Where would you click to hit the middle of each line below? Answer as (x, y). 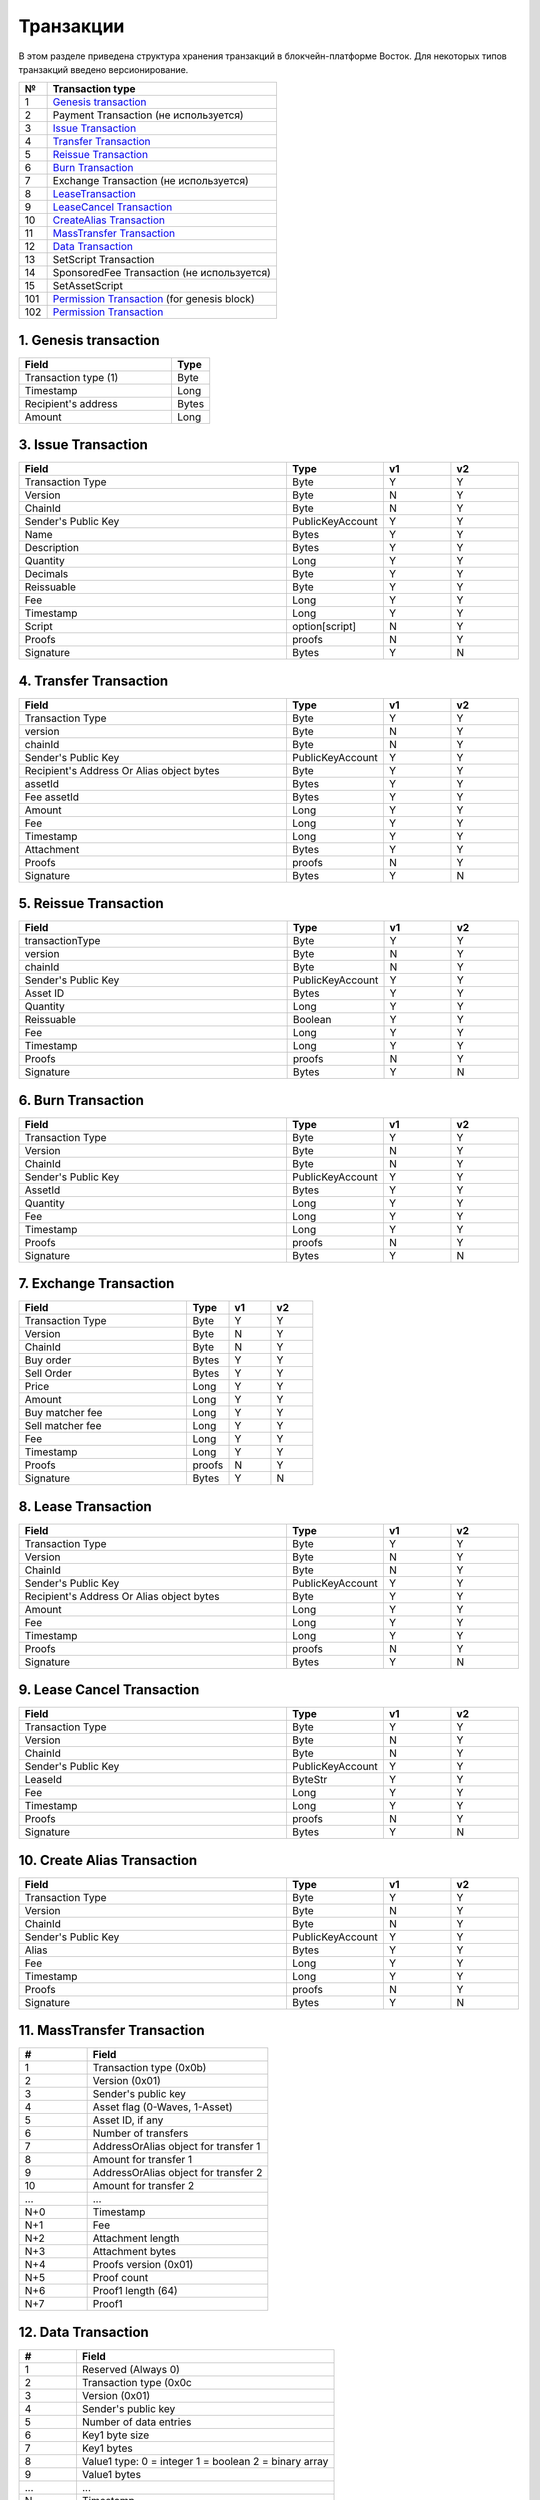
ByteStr (309, 1780)
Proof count (120, 2278)
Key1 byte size (115, 2435)
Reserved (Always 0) (130, 2369)
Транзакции (71, 26)
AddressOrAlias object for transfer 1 (176, 2147)
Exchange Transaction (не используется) (150, 181)
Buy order (48, 1360)
